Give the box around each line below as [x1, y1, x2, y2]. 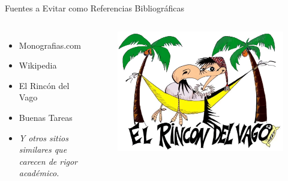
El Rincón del [19, 79, 70, 91]
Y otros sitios [19, 131, 68, 144]
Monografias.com [19, 38, 81, 51]
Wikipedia [19, 59, 57, 72]
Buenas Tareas [19, 111, 73, 123]
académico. [19, 167, 59, 179]
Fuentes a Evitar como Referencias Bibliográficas [5, 2, 184, 14]
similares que [19, 143, 67, 156]
